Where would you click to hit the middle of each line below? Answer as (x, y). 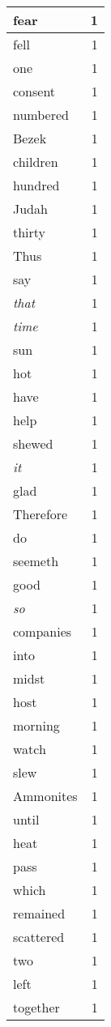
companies (43, 631)
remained (39, 913)
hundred (36, 185)
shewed (33, 443)
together (36, 1007)
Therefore (41, 514)
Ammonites (45, 796)
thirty (30, 232)
